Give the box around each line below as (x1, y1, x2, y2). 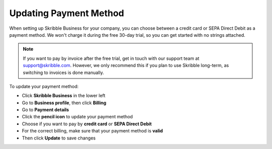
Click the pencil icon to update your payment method (22, 114, 133, 120)
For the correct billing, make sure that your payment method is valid (22, 128, 163, 134)
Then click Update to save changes (22, 135, 96, 141)
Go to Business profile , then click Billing (22, 100, 107, 106)
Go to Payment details (22, 107, 69, 113)
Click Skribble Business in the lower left (22, 93, 106, 99)
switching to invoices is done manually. (23, 69, 104, 76)
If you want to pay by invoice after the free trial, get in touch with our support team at (23, 55, 199, 61)
